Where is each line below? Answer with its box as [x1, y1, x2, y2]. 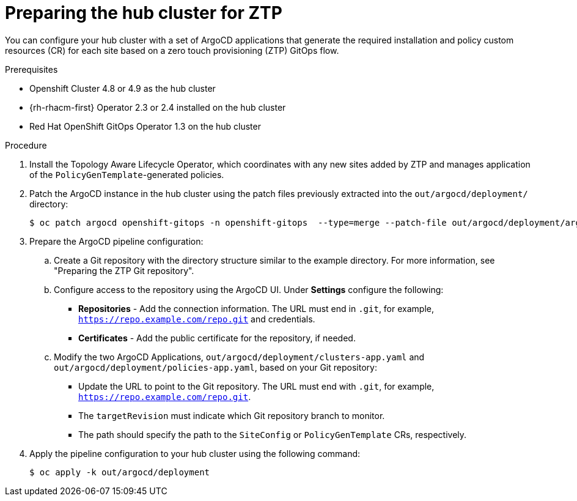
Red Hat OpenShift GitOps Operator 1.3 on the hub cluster [29, 121, 261, 132]
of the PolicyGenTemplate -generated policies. [29, 169, 224, 180]
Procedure [5, 139, 47, 150]
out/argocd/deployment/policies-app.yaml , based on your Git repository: [54, 362, 377, 373]
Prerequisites [5, 64, 58, 75]
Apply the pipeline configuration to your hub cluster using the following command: [29, 448, 361, 459]
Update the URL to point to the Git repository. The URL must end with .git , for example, [78, 380, 435, 392]
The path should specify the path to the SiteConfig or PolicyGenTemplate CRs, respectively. [78, 429, 467, 440]
